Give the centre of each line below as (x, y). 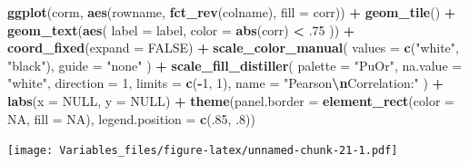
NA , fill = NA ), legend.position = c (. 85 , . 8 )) (131, 118)
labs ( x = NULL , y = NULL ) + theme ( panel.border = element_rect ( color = (231, 100)
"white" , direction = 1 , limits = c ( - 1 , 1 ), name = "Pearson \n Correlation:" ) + (226, 83)
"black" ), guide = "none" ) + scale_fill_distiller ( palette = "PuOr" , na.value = (235, 65)
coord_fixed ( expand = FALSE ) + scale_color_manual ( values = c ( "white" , (233, 48)
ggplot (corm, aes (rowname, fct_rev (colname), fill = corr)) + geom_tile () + (232, 12)
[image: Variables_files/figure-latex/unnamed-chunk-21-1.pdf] (203, 151)
